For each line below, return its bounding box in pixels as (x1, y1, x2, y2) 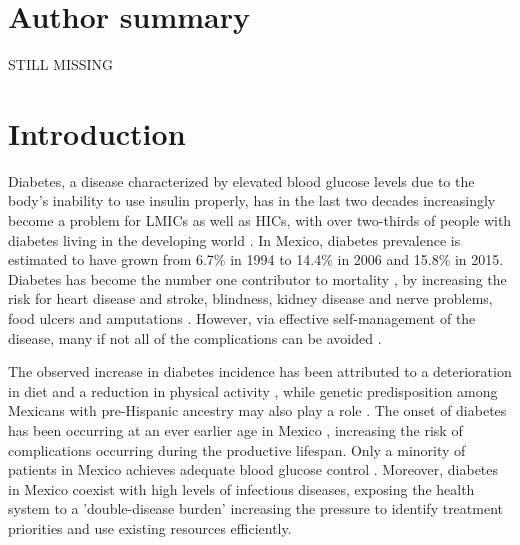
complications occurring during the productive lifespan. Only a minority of (8, 439, 466, 460)
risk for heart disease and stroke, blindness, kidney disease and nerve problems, (8, 288, 493, 309)
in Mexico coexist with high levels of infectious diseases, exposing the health (8, 478, 475, 499)
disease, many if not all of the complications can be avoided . (8, 327, 382, 348)
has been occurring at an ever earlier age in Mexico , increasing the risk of (8, 419, 463, 440)
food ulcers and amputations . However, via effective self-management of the (8, 308, 476, 328)
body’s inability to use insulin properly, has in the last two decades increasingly (8, 190, 496, 211)
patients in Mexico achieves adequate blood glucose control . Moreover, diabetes (8, 459, 499, 480)
